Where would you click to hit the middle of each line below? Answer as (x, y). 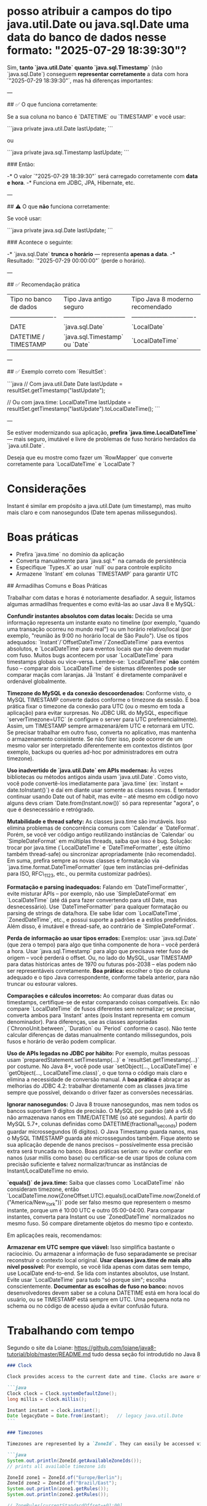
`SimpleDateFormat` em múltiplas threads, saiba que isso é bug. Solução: (100, 841)
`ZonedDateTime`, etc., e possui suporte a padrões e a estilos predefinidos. (102, 919)
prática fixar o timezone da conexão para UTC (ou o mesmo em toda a (96, 706)
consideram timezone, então (43, 1189)
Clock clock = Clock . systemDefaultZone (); (62, 1393)
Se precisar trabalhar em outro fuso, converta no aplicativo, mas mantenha (102, 732)
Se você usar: (25, 218)
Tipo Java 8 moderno (162, 299)
